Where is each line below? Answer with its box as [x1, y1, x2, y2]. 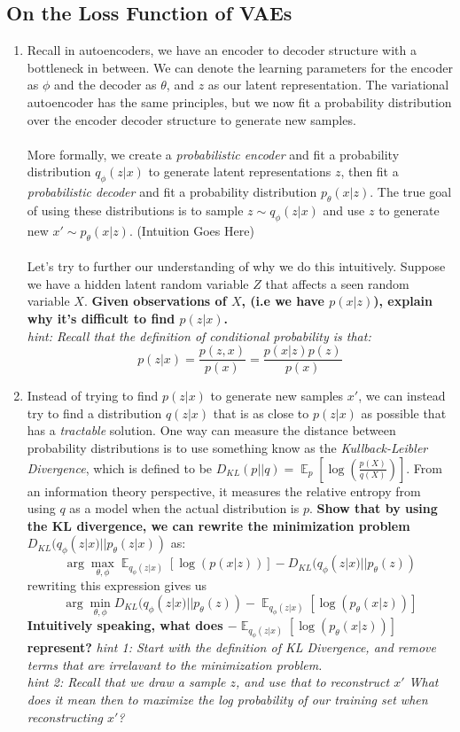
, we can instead [358, 386, 446, 405]
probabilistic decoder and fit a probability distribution [27, 183, 317, 201]
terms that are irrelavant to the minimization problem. [27, 655, 323, 674]
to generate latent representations [148, 162, 331, 181]
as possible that [361, 403, 447, 422]
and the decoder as [54, 75, 157, 94]
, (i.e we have [241, 292, 324, 310]
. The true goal [370, 183, 452, 201]
